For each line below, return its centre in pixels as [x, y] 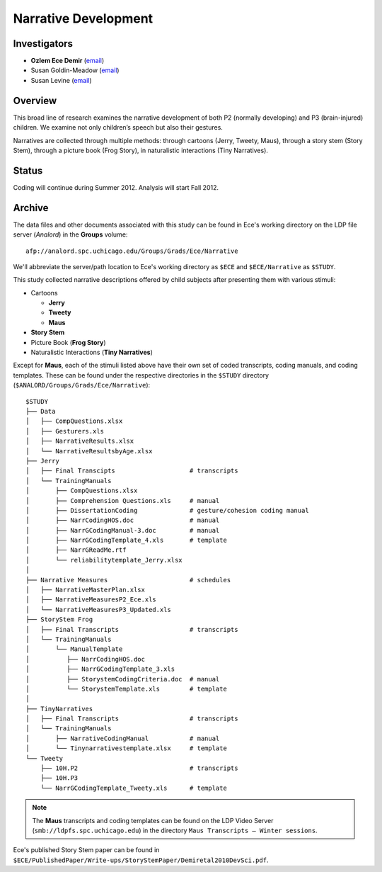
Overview [35, 100]
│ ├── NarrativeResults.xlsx [80, 441]
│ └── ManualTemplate [74, 649]
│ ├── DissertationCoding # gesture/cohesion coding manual [167, 510]
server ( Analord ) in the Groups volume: [70, 234]
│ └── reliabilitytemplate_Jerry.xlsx [104, 560]
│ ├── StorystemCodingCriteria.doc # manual [123, 679]
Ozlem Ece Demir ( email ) [68, 61]
